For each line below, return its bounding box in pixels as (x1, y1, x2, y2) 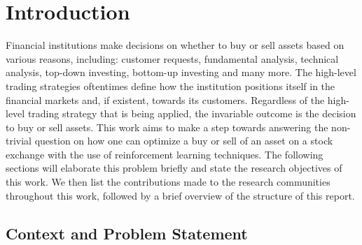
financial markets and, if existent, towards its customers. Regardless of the (6, 92, 325, 107)
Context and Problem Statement (6, 222, 248, 244)
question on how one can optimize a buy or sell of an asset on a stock (34, 133, 333, 148)
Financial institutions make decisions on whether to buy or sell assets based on (6, 38, 344, 52)
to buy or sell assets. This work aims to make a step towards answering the (6, 119, 328, 134)
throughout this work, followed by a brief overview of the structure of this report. (6, 188, 355, 202)
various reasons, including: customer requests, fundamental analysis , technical (6, 51, 339, 66)
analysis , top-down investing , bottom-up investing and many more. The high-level (6, 65, 356, 80)
